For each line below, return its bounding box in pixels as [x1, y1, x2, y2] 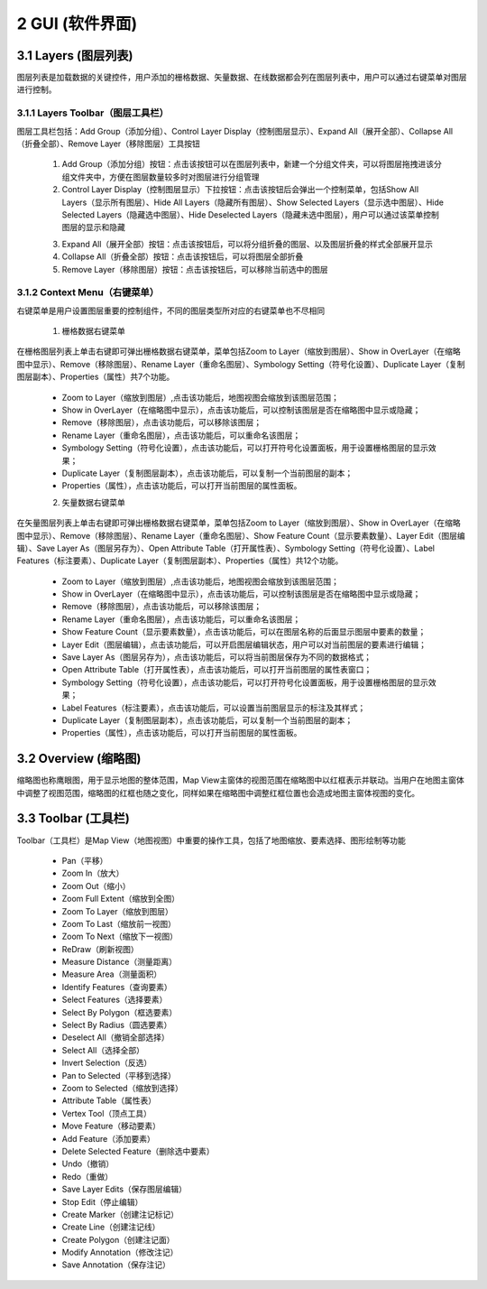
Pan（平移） [61, 855, 108, 866]
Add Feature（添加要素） [61, 1133, 155, 1144]
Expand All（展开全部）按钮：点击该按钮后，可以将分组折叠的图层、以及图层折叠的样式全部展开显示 [61, 238, 433, 249]
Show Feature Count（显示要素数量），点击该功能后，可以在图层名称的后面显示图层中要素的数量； [61, 626, 427, 637]
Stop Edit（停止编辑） [61, 1196, 143, 1207]
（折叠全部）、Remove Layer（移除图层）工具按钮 [16, 138, 200, 149]
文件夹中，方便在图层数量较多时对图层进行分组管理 [69, 172, 260, 182]
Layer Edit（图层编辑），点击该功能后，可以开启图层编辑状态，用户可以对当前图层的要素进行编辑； [61, 639, 427, 650]
